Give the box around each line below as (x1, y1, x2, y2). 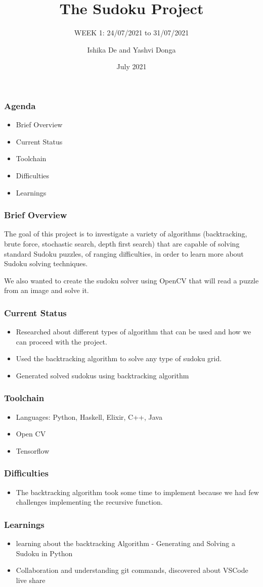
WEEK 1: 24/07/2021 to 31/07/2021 (74, 27, 189, 38)
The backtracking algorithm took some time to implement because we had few (16, 486, 259, 497)
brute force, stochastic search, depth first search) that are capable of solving (4, 238, 240, 249)
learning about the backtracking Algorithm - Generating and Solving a (16, 538, 235, 549)
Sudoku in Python (16, 548, 73, 558)
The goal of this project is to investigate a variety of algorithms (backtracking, (4, 228, 247, 239)
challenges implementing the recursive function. (16, 497, 163, 507)
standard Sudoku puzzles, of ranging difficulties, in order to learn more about (4, 248, 244, 259)
